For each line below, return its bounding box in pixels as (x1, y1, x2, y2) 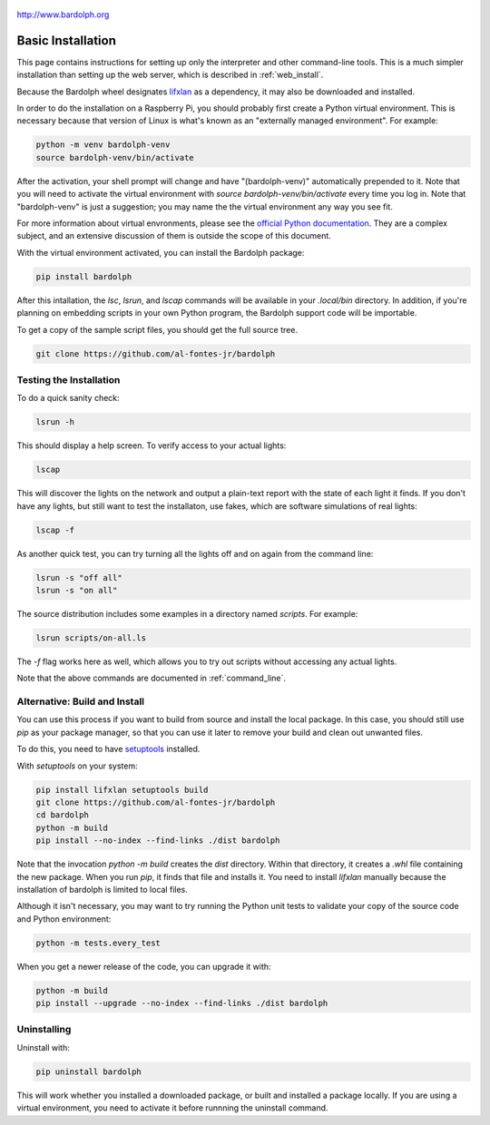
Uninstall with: (16, 1042, 70, 1052)
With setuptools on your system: (16, 760, 138, 771)
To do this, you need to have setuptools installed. (16, 744, 201, 755)
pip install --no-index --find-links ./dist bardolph (35, 836, 280, 846)
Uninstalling (16, 1023, 72, 1036)
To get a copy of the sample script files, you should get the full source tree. (16, 324, 299, 335)
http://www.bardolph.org (16, 9, 110, 20)
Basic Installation (16, 33, 117, 48)
